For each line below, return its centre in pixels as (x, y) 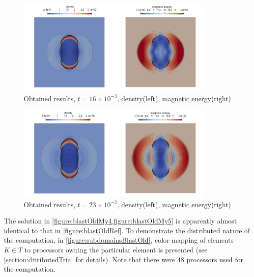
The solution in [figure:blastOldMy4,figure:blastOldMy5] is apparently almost (121, 221)
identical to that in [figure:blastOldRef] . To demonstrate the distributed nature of (127, 230)
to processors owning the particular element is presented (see (116, 250)
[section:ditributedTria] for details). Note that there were (90, 259)
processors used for (215, 259)
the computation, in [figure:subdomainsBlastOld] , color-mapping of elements (119, 240)
